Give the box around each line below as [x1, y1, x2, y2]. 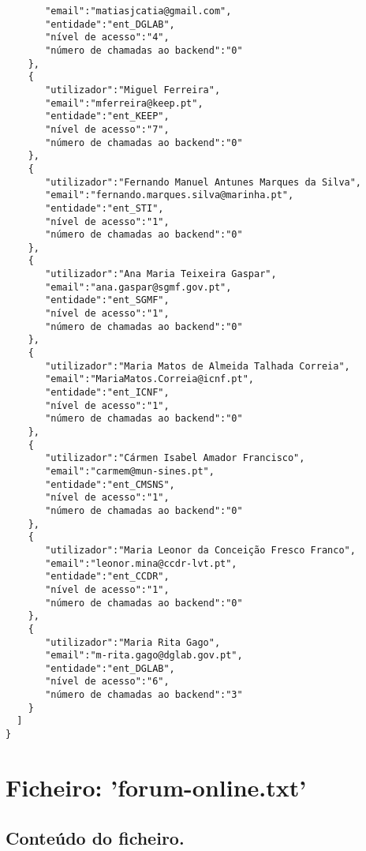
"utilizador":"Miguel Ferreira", [45, 84, 221, 96]
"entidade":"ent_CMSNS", [45, 478, 175, 490]
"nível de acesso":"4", [45, 32, 170, 43]
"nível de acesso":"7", [45, 123, 170, 135]
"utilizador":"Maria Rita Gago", [45, 636, 221, 648]
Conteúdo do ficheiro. [6, 825, 185, 849]
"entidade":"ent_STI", [45, 202, 164, 214]
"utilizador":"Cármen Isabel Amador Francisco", [45, 452, 305, 464]
